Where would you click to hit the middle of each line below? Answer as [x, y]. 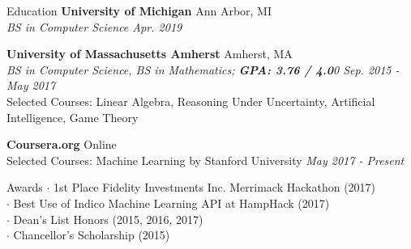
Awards [25, 187]
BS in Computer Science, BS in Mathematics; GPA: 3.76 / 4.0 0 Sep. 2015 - [203, 69]
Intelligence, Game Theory [73, 117]
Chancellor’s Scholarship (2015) [92, 235]
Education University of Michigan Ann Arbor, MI [139, 11]
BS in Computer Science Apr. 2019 [94, 26]
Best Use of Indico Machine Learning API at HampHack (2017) [171, 203]
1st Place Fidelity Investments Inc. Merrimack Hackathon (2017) [215, 187]
